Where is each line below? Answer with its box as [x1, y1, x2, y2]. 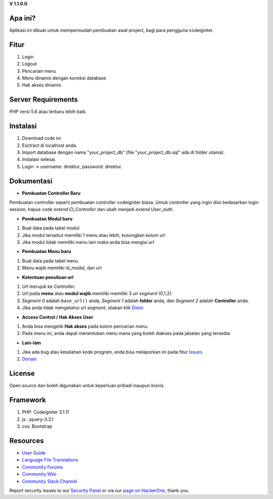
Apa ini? [9, 14, 36, 22]
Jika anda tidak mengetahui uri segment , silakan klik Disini [22, 305, 144, 311]
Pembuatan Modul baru [22, 216, 73, 222]
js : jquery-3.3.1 [22, 416, 54, 422]
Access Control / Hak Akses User [22, 314, 94, 320]
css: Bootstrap [22, 423, 53, 430]
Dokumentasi [9, 177, 53, 185]
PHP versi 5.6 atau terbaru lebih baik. [9, 109, 87, 115]
